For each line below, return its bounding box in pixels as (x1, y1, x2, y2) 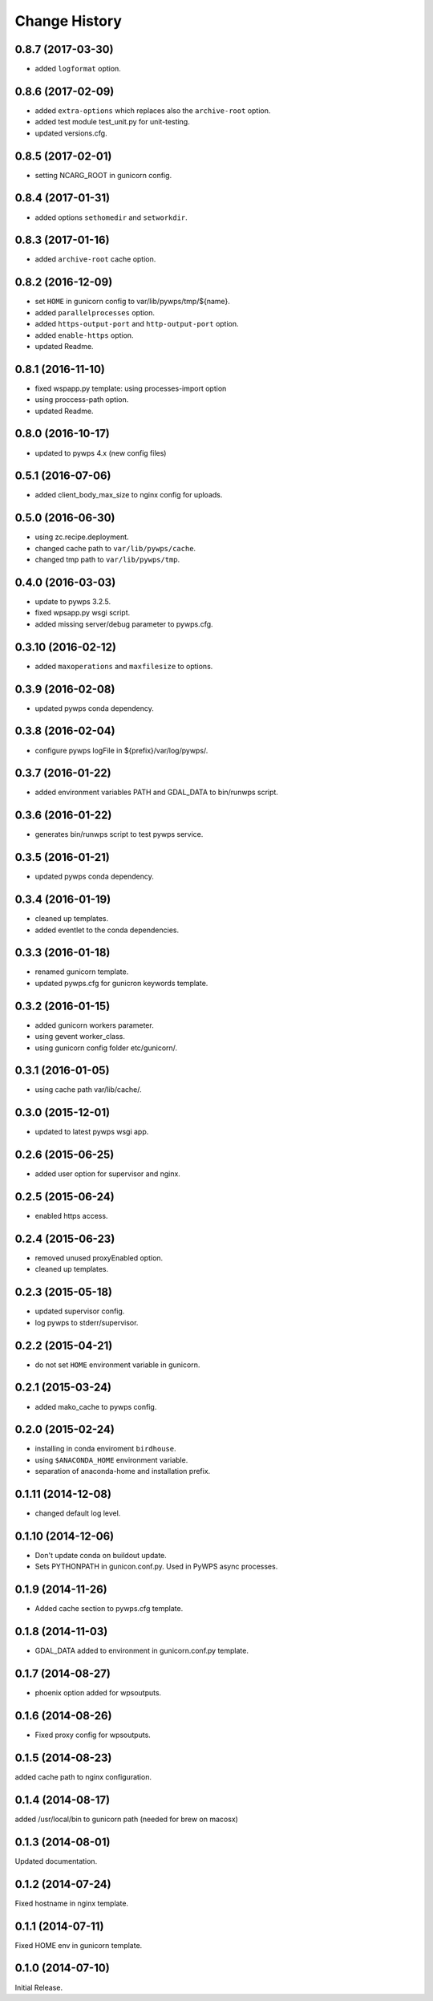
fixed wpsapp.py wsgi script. (34, 608, 131, 618)
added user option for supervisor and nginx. (34, 1169, 180, 1179)
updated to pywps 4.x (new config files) (34, 448, 167, 457)
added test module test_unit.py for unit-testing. (34, 117, 190, 127)
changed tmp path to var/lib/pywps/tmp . (34, 554, 180, 565)
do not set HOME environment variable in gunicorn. (34, 1360, 200, 1370)
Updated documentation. (14, 1856, 98, 1865)
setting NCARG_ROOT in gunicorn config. (34, 170, 172, 180)
